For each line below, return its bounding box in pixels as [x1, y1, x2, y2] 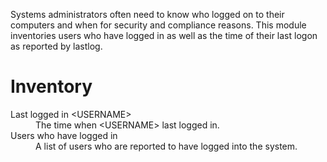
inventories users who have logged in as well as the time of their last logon [10, 30, 318, 41]
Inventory [10, 75, 93, 98]
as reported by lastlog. [10, 40, 103, 52]
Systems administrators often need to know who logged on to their [10, 9, 285, 20]
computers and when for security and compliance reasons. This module [10, 19, 307, 31]
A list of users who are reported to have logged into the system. [35, 140, 298, 152]
